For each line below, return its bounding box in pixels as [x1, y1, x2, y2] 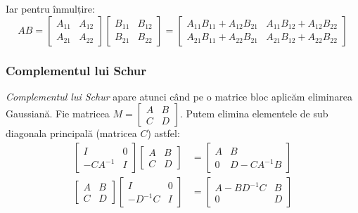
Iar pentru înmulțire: [6, 1, 95, 15]
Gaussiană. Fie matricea [6, 106, 110, 121]
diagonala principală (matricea [6, 126, 137, 141]
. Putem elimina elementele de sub [179, 106, 328, 121]
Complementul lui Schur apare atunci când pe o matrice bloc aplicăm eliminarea [6, 89, 353, 103]
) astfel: [147, 126, 180, 141]
